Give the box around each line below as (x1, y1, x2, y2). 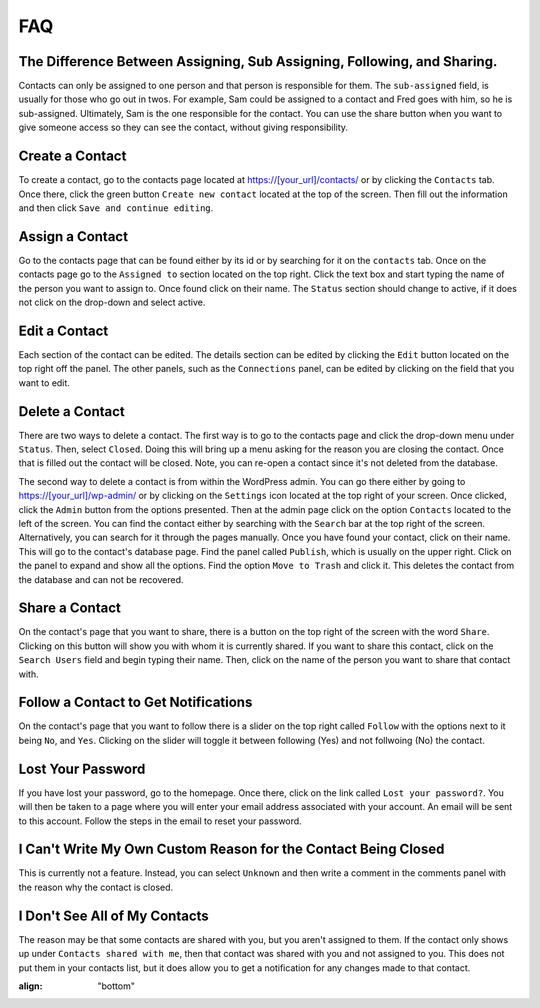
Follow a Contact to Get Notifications (18, 694, 253, 711)
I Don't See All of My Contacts (18, 907, 209, 924)
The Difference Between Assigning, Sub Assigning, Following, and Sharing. (18, 53, 498, 70)
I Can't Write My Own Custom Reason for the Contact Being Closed (18, 841, 445, 858)
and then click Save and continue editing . (18, 201, 214, 214)
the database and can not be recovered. (18, 573, 184, 585)
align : (18, 980, 43, 992)
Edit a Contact (18, 322, 109, 339)
